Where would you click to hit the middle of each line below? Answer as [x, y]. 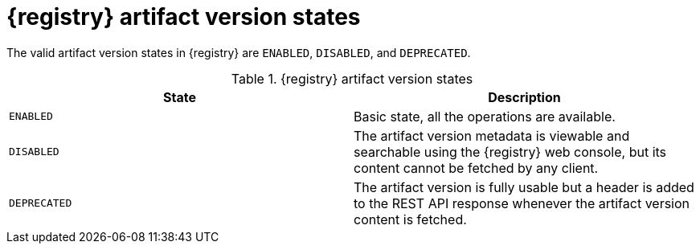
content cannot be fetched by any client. [476, 168]
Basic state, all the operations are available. [485, 116]
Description [524, 97]
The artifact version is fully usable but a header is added [524, 187]
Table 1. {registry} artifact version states [352, 78]
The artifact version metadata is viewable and [492, 135]
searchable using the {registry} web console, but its [510, 152]
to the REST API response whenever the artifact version [522, 203]
